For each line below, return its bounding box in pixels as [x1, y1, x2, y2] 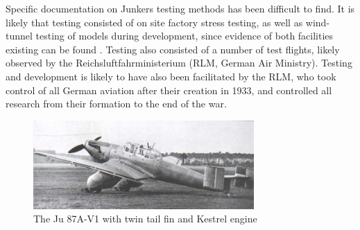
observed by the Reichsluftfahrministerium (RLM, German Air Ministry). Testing [6, 55, 352, 70]
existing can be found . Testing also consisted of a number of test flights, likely [6, 42, 340, 56]
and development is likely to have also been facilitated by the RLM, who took [6, 69, 336, 83]
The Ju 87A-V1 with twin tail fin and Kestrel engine [33, 211, 257, 226]
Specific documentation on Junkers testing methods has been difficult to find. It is [6, 1, 355, 15]
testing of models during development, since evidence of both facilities [35, 28, 334, 43]
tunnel [6, 28, 33, 43]
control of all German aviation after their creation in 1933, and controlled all [6, 82, 332, 97]
